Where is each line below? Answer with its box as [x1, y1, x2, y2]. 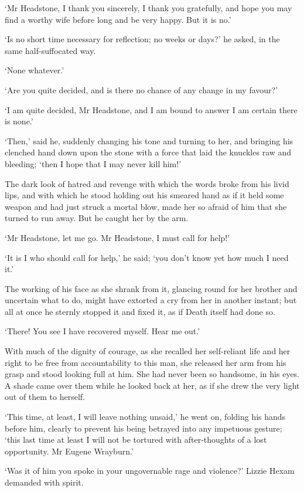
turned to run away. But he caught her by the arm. [5, 212, 189, 224]
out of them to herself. [5, 391, 86, 403]
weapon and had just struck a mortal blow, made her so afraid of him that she [5, 200, 287, 212]
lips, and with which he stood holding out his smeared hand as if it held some [5, 189, 284, 201]
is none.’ [5, 115, 33, 127]
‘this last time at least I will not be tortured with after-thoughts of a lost [5, 433, 267, 446]
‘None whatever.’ [5, 64, 64, 76]
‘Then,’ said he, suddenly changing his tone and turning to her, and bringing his [5, 134, 293, 147]
